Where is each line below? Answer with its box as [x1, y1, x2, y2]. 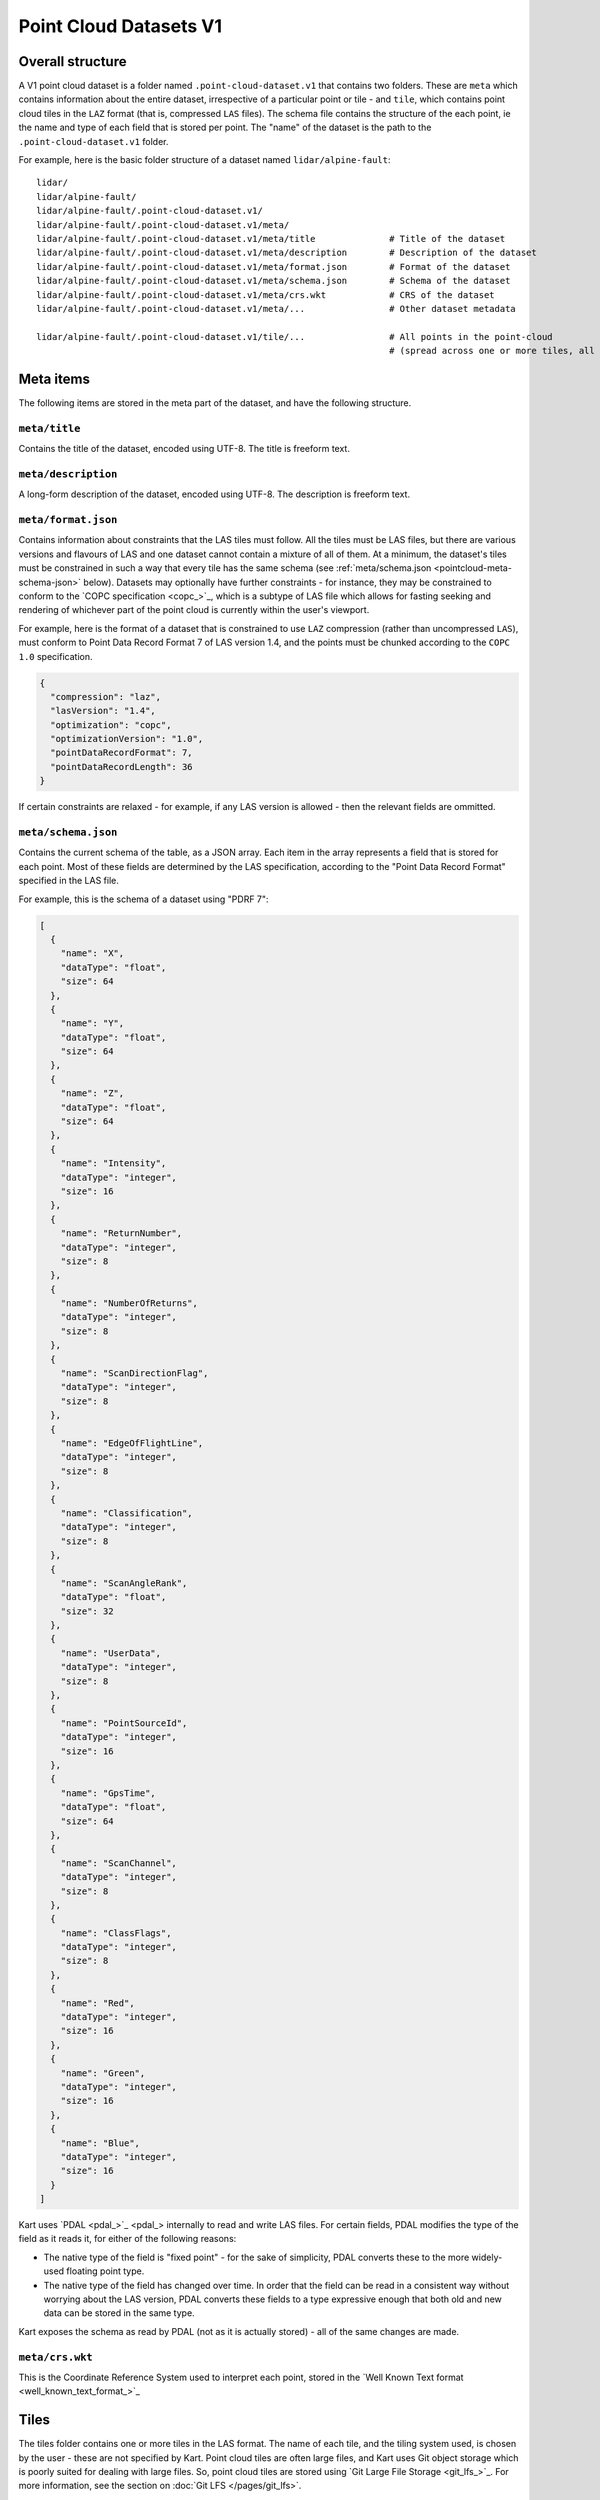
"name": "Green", [60, 2067, 146, 2079]
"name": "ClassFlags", [60, 1927, 172, 1939]
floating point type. [66, 2265, 145, 2277]
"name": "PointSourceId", [60, 1717, 188, 1729]
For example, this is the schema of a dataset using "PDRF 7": [18, 893, 269, 905]
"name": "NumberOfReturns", [60, 1298, 199, 1309]
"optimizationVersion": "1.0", [50, 733, 204, 745]
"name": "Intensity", [60, 1158, 167, 1169]
